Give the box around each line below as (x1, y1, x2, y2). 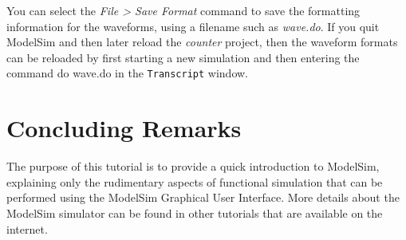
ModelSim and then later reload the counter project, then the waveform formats (6, 33, 398, 50)
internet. (6, 220, 48, 237)
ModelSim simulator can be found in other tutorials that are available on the (6, 204, 383, 221)
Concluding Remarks (6, 112, 242, 144)
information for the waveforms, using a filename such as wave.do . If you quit (6, 18, 380, 34)
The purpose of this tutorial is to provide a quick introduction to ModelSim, (6, 158, 380, 175)
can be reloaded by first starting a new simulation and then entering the (6, 49, 360, 65)
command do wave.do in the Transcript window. (6, 65, 248, 81)
